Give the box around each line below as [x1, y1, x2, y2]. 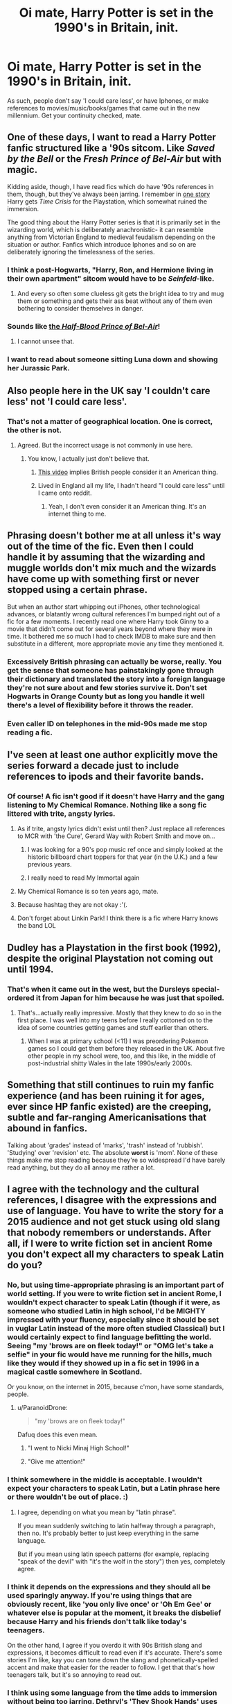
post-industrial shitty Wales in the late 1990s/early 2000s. [27, 1058, 193, 1067]
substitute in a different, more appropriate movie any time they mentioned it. [7, 639, 224, 648]
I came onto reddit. [37, 489, 92, 497]
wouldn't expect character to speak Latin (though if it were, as [7, 1297, 220, 1307]
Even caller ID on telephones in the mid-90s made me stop [7, 719, 208, 728]
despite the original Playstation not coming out [7, 952, 213, 964]
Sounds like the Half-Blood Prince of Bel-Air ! [7, 321, 161, 331]
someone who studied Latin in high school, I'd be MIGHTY [7, 1306, 206, 1316]
